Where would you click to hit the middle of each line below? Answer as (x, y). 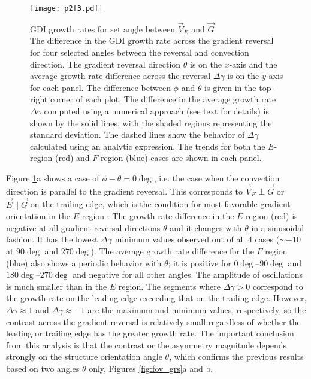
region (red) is (272, 216)
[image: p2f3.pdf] (67, 8)
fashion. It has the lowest (52, 239)
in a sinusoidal (278, 227)
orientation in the (38, 216)
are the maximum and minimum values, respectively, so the (197, 309)
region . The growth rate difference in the (158, 216)
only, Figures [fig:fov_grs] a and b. (151, 368)
